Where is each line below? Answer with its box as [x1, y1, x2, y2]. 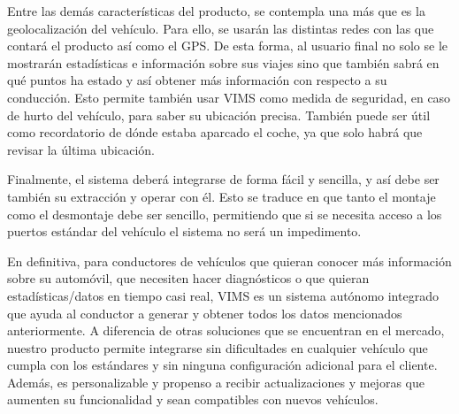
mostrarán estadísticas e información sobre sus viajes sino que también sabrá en [7, 53, 440, 72]
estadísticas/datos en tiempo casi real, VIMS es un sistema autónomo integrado [7, 286, 439, 304]
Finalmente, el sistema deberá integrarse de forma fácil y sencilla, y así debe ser [7, 170, 440, 188]
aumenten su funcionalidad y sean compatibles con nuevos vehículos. [7, 390, 379, 409]
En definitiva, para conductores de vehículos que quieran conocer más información [7, 251, 452, 270]
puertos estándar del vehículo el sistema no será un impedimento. [7, 222, 362, 241]
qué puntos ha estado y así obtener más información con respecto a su [7, 71, 387, 89]
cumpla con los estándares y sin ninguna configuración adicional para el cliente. [7, 356, 438, 374]
